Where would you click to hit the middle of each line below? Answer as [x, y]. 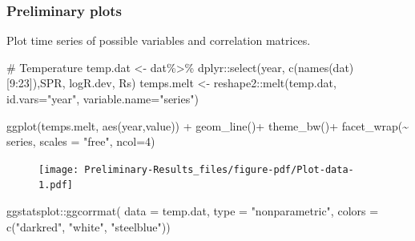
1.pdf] [56, 185]
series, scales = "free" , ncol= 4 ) [81, 141]
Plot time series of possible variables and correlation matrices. [159, 40]
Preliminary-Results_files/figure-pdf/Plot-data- [219, 169]
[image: [59, 169]
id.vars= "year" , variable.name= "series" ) [103, 98]
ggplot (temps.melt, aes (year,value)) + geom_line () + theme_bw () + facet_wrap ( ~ [208, 125]
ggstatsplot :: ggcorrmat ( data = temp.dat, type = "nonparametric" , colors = [193, 211]
